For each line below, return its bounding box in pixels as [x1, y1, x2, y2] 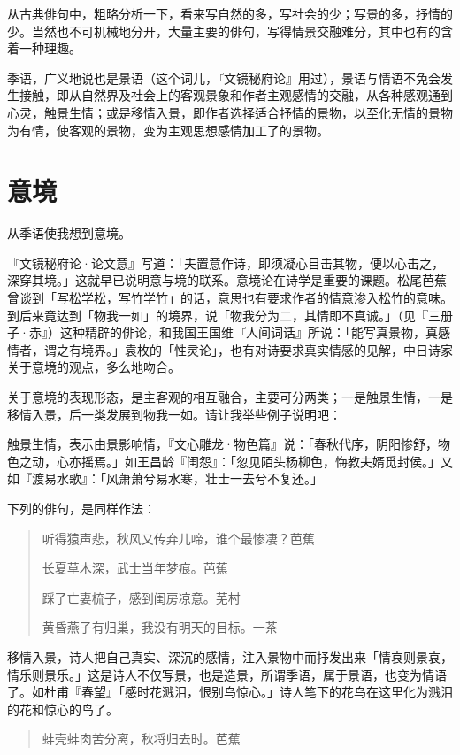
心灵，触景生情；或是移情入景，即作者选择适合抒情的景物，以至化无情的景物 [7, 103, 453, 121]
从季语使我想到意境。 [7, 224, 131, 243]
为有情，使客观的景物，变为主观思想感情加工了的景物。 [7, 120, 329, 139]
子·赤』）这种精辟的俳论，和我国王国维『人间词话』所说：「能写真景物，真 [7, 323, 438, 342]
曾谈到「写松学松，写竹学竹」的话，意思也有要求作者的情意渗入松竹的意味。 [7, 289, 453, 307]
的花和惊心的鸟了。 [7, 699, 119, 718]
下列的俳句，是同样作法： [7, 499, 156, 517]
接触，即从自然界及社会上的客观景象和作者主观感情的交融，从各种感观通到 [19, 86, 453, 104]
